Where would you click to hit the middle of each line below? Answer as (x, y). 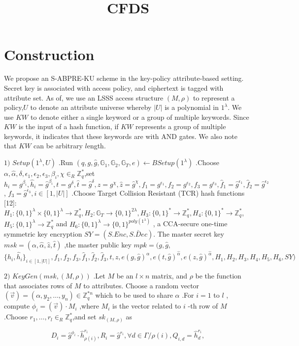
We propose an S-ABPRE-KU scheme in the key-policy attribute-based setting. (124, 78)
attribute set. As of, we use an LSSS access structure (84, 97)
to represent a (214, 97)
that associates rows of (38, 285)
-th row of (203, 306)
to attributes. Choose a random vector (141, 285)
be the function (218, 275)
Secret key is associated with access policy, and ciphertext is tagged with (114, 87)
